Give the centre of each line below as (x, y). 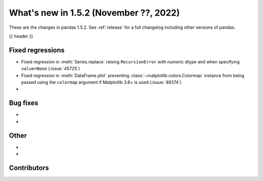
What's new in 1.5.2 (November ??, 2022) (94, 13)
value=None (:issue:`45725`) (51, 69)
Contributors (29, 168)
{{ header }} (21, 36)
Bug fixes (24, 103)
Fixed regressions (37, 50)
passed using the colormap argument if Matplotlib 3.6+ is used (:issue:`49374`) (102, 82)
